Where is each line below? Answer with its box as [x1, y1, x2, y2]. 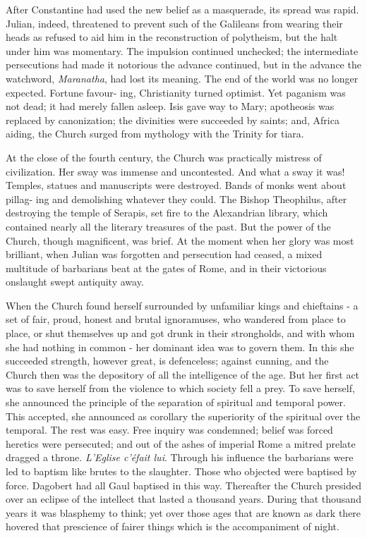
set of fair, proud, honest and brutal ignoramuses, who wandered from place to [6, 312, 346, 326]
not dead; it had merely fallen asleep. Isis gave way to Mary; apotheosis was [6, 99, 335, 114]
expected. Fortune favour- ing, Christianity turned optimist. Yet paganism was [6, 85, 346, 99]
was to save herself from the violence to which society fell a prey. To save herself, [6, 381, 355, 396]
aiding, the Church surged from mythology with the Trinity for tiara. [6, 126, 304, 141]
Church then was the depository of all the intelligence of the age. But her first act [6, 367, 360, 381]
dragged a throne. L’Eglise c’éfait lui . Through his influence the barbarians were [6, 450, 354, 465]
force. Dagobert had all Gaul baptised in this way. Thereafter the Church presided [6, 477, 362, 492]
